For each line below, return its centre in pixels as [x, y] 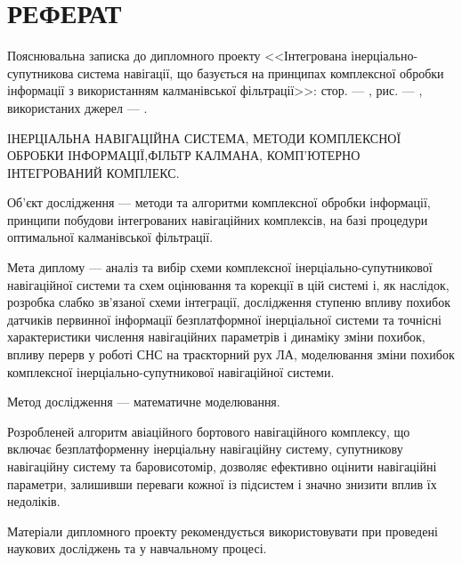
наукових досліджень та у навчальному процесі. [137, 548]
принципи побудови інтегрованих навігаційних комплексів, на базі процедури [218, 219]
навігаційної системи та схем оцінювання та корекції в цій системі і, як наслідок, [228, 284]
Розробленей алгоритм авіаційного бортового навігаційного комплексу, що [209, 431]
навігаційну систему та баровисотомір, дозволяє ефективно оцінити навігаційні [222, 466]
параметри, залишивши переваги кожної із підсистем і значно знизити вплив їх [222, 483]
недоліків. [34, 501]
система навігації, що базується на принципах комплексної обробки [261, 72]
